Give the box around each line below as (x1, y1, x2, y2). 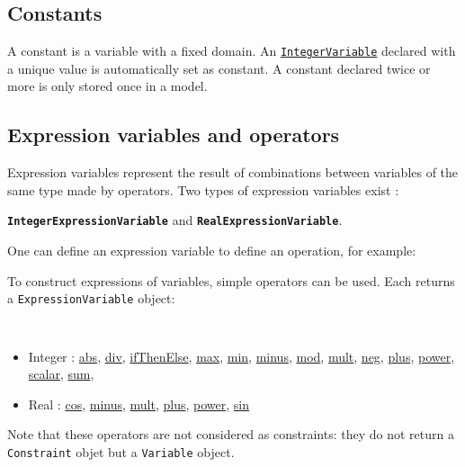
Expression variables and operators (7, 121, 340, 148)
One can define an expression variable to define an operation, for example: (7, 241, 416, 260)
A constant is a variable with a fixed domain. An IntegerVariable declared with (7, 41, 456, 60)
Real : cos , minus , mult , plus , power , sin (28, 394, 250, 413)
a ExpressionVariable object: (7, 289, 175, 308)
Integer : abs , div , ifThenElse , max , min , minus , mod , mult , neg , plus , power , (28, 346, 455, 365)
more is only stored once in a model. (7, 76, 208, 95)
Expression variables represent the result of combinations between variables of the (7, 163, 459, 182)
